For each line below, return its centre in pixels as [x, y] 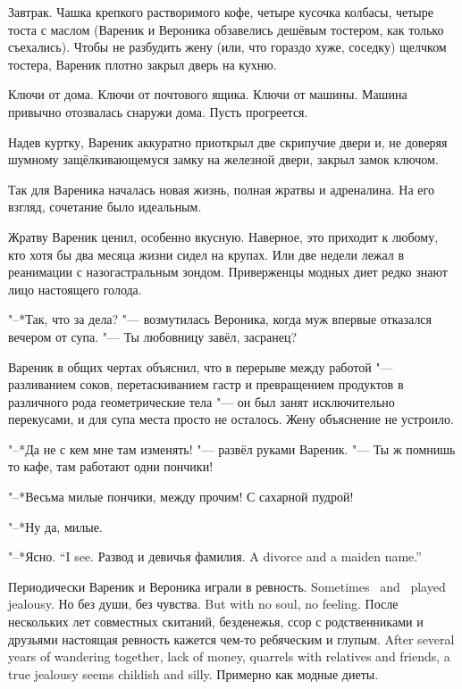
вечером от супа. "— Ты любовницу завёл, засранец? [153, 336]
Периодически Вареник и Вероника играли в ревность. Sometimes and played [227, 586]
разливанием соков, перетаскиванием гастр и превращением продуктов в [206, 384]
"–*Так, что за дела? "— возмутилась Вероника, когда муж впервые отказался [220, 319]
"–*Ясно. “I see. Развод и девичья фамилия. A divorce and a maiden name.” [215, 556]
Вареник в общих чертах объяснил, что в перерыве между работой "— [201, 366]
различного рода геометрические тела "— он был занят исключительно [202, 401]
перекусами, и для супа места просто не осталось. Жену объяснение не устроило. [231, 419]
